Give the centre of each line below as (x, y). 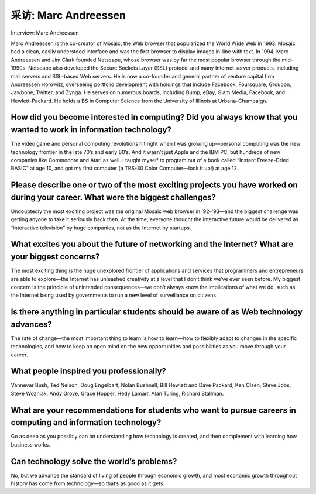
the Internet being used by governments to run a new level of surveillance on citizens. (114, 295)
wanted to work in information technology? (91, 130)
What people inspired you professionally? (89, 371)
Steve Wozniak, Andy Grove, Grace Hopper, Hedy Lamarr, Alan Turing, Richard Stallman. (117, 393)
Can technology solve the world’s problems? (94, 462)
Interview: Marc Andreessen (45, 33)
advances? (31, 324)
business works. (30, 444)
